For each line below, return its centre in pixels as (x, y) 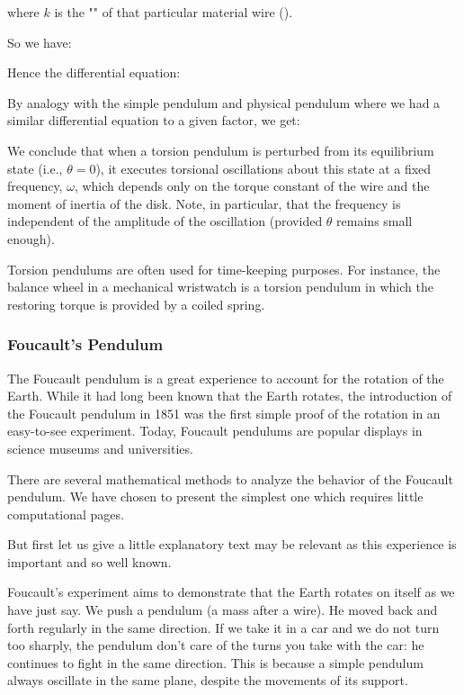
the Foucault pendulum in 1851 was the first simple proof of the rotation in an (224, 413)
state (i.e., (35, 168)
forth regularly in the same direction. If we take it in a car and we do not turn (223, 627)
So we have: (40, 42)
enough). (31, 238)
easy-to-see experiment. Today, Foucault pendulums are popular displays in (215, 431)
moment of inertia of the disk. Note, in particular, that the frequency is (204, 203)
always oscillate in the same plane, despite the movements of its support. (208, 680)
